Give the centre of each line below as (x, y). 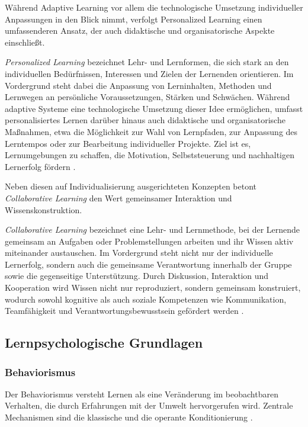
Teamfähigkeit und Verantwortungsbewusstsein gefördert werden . (124, 311)
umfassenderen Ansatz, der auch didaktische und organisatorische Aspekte (140, 30)
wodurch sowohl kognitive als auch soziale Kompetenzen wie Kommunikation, (146, 299)
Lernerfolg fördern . (40, 166)
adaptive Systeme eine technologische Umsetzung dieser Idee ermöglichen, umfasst (154, 108)
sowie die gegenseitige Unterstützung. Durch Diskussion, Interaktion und (137, 276)
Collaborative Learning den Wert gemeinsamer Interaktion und (118, 198)
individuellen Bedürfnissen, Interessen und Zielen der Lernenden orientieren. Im (149, 73)
